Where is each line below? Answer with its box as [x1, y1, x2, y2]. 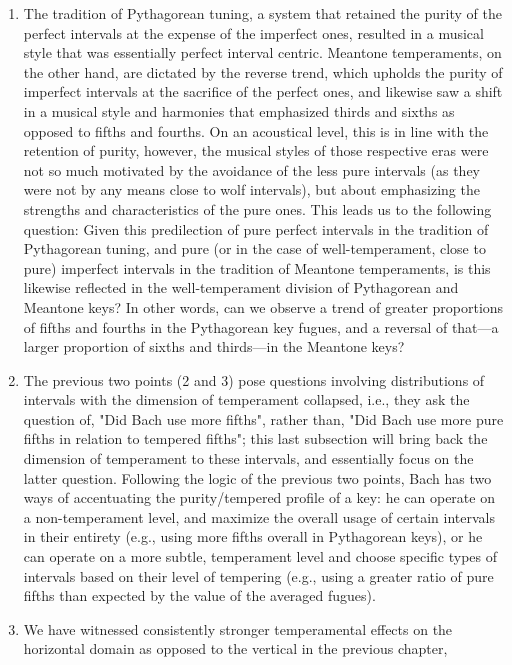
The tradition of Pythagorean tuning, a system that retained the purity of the [23, 3, 502, 23]
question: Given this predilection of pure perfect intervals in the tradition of [23, 218, 489, 239]
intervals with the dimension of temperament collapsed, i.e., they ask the [23, 389, 470, 410]
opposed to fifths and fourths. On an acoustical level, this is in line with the [23, 120, 489, 141]
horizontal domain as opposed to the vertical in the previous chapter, [23, 638, 448, 659]
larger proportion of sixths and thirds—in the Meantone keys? [23, 336, 405, 357]
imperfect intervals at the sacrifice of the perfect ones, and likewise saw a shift [23, 81, 503, 102]
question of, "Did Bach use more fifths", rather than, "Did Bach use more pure [23, 408, 504, 429]
